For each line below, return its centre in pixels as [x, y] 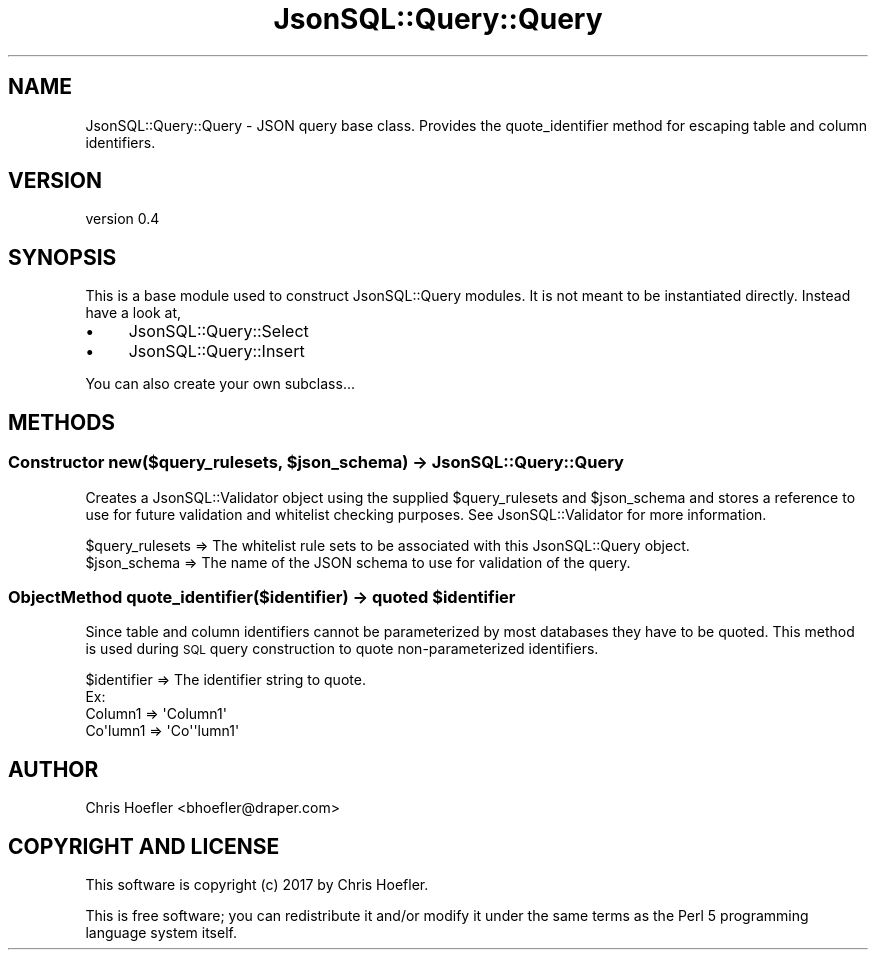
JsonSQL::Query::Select [218, 331]
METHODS [62, 422]
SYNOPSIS [62, 257]
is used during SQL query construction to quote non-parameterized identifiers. [342, 649]
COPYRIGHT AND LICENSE [144, 846]
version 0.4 [122, 219]
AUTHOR [53, 769]
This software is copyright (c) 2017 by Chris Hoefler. [257, 884]
